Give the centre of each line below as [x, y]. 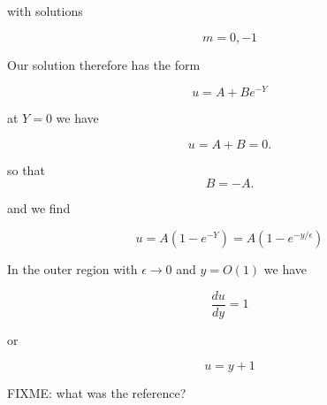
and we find [39, 208]
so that [26, 169]
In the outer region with [72, 269]
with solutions [45, 11]
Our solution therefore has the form [104, 64]
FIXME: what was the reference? [97, 393]
